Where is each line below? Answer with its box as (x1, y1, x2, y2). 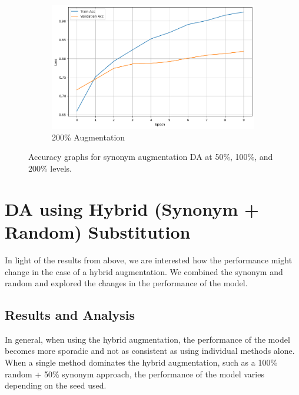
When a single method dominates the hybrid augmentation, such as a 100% (5, 356, 278, 369)
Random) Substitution (5, 219, 191, 243)
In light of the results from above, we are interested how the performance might (5, 253, 293, 266)
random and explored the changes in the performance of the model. (5, 277, 248, 289)
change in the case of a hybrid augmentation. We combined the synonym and (5, 265, 283, 277)
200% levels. (28, 162, 72, 174)
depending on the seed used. (5, 379, 107, 391)
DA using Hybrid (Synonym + (5, 196, 259, 220)
